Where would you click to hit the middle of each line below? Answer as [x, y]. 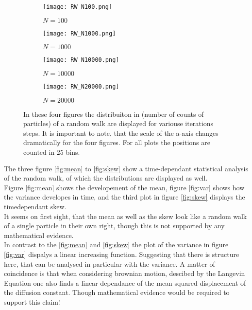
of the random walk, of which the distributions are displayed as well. [106, 178]
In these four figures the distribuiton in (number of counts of [114, 114]
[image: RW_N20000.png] [81, 86]
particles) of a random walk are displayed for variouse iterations [118, 123]
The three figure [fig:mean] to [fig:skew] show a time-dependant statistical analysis [126, 168]
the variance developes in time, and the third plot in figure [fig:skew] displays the [125, 197]
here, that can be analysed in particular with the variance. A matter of [109, 264]
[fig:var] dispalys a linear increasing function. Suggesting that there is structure [122, 254]
